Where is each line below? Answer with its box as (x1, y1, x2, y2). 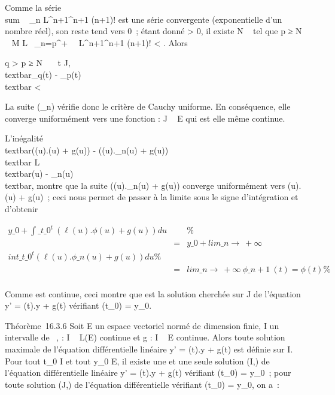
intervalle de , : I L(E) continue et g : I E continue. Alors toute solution (5, 331, 285, 343)
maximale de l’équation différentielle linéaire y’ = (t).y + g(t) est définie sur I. (5, 343, 293, 355)
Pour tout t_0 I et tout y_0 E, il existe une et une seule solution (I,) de (5, 354, 270, 367)
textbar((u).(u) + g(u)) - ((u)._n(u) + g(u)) (5, 143, 169, 156)
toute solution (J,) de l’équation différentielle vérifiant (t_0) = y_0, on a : (5, 378, 279, 390)
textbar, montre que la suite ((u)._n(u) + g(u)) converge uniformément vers (5, 179, 285, 191)
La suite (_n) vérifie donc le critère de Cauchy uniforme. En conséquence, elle (5, 100, 291, 113)
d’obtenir (5, 202, 38, 215)
